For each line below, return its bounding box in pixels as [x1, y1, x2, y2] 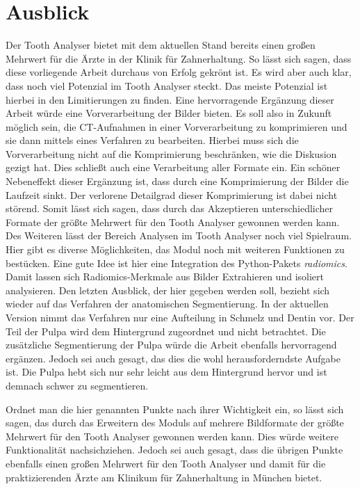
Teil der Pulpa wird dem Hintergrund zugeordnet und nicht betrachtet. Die [6, 323, 326, 338]
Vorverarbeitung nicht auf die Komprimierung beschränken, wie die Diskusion [6, 146, 337, 161]
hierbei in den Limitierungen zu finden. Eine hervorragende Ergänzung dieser [6, 92, 334, 106]
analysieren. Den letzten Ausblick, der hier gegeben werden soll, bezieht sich [6, 282, 330, 297]
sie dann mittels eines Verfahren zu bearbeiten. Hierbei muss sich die [6, 133, 299, 147]
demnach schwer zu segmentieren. [6, 378, 149, 392]
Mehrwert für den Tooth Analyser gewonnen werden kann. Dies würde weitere [6, 428, 338, 443]
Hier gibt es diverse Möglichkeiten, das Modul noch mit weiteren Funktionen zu [6, 242, 345, 257]
